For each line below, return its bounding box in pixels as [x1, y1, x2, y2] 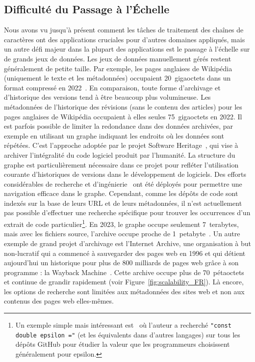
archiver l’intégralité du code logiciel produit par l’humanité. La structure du [4, 149, 235, 160]
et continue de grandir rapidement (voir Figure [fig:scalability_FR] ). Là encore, [4, 277, 244, 287]
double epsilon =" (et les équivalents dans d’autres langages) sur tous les [15, 329, 240, 339]
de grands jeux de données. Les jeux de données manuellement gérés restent [4, 53, 231, 63]
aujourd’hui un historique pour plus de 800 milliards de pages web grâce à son [4, 257, 239, 268]
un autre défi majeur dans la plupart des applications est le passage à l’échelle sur [4, 44, 250, 54]
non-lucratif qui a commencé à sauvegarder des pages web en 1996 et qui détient [4, 248, 246, 258]
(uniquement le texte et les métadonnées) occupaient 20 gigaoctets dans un [4, 73, 231, 83]
